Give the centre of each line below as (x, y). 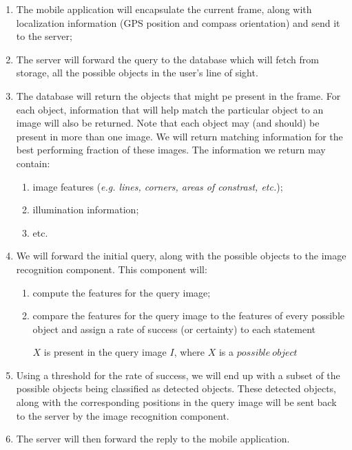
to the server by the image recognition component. (123, 415)
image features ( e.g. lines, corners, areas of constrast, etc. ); (158, 186)
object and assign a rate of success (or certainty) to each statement (174, 329)
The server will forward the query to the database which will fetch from (167, 59)
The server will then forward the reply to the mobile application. (153, 439)
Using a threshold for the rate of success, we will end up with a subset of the (178, 375)
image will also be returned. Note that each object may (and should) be (168, 123)
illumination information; (86, 210)
